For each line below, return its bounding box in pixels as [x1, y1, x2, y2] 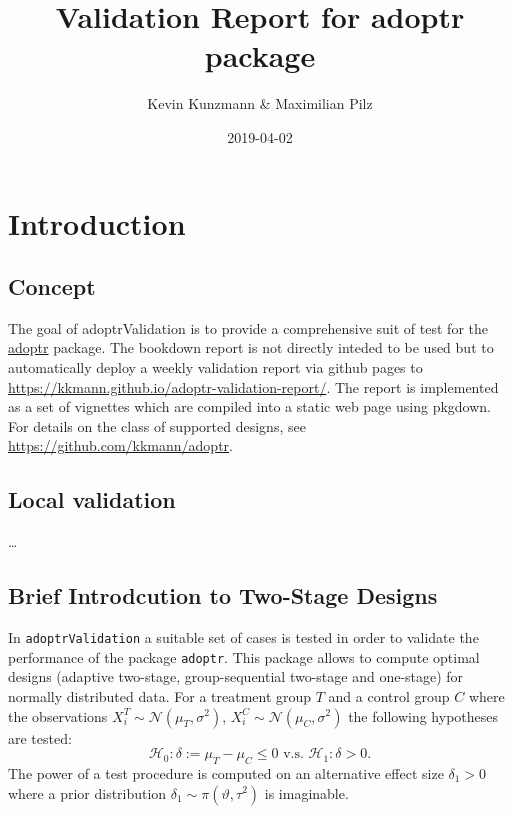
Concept [8, 271, 96, 302]
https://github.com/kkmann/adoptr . [8, 435, 233, 456]
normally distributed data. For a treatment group [8, 685, 312, 706]
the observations [8, 705, 108, 726]
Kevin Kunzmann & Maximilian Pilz [147, 93, 373, 114]
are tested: [8, 727, 72, 748]
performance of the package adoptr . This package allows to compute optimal [8, 646, 480, 667]
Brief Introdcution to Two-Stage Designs [8, 580, 438, 611]
